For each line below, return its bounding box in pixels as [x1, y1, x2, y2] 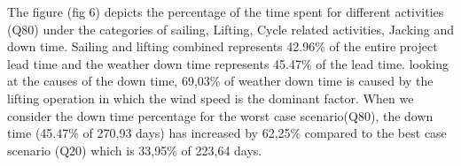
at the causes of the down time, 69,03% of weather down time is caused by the [7, 72, 434, 90]
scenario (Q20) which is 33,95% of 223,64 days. [7, 140, 262, 159]
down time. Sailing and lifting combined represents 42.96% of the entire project [7, 37, 438, 56]
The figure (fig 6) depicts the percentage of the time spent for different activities [7, 3, 444, 20]
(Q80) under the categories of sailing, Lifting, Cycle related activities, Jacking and [7, 19, 454, 38]
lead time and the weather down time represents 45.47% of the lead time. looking [7, 54, 449, 72]
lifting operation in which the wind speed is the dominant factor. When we [7, 88, 414, 107]
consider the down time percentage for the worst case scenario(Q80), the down [7, 106, 434, 124]
